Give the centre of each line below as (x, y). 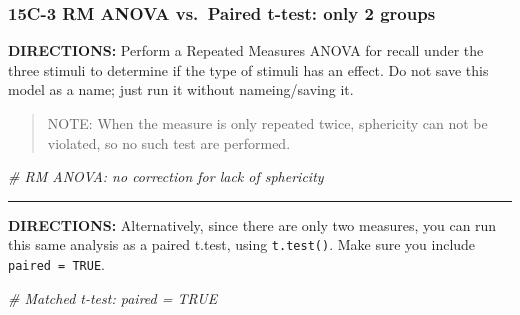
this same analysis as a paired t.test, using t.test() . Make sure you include (242, 244)
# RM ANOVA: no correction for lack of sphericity (166, 176)
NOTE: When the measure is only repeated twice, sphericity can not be (267, 123)
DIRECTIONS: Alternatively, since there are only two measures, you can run (252, 224)
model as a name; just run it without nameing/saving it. (181, 89)
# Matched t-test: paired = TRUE (113, 297)
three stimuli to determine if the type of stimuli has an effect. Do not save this (248, 69)
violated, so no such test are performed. (169, 142)
